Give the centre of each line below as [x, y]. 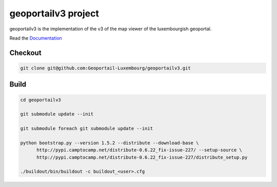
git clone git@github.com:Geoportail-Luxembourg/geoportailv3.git [105, 68]
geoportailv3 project [54, 13]
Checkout [25, 53]
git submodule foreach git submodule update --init [87, 129]
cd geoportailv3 [41, 100]
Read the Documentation [36, 38]
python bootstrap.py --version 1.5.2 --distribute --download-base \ [110, 143]
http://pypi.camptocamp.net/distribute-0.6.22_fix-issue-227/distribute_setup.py [142, 157]
